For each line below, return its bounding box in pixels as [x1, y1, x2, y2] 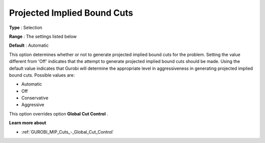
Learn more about [9, 120, 47, 126]
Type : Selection [9, 25, 43, 30]
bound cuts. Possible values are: [9, 72, 75, 78]
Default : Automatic [9, 42, 49, 49]
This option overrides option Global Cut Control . [9, 111, 108, 116]
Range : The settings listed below [9, 33, 77, 39]
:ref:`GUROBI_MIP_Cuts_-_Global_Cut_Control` [21, 129, 114, 135]
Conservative [21, 95, 49, 101]
